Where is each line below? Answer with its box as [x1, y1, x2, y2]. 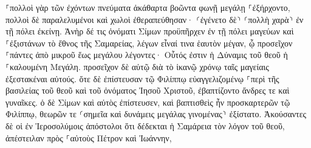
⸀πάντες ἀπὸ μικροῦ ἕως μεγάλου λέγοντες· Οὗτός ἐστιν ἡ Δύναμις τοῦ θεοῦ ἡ [5, 48, 288, 61]
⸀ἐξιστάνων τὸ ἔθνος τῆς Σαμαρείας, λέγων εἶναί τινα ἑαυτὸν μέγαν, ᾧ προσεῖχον [5, 36, 293, 49]
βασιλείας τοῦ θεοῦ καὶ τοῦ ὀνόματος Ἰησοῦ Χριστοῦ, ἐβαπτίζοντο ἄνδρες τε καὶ [5, 84, 290, 97]
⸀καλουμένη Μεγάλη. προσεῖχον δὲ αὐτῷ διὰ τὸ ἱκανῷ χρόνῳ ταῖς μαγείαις [5, 60, 269, 72]
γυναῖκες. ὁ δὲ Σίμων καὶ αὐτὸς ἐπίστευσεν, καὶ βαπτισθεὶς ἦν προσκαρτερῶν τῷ [5, 95, 290, 108]
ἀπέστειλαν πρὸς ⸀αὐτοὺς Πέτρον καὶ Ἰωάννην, [5, 131, 172, 144]
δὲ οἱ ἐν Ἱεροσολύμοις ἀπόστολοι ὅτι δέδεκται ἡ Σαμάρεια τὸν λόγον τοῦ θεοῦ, [5, 119, 285, 132]
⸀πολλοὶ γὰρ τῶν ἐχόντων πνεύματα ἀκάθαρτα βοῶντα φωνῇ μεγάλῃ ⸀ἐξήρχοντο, [5, 1, 290, 13]
